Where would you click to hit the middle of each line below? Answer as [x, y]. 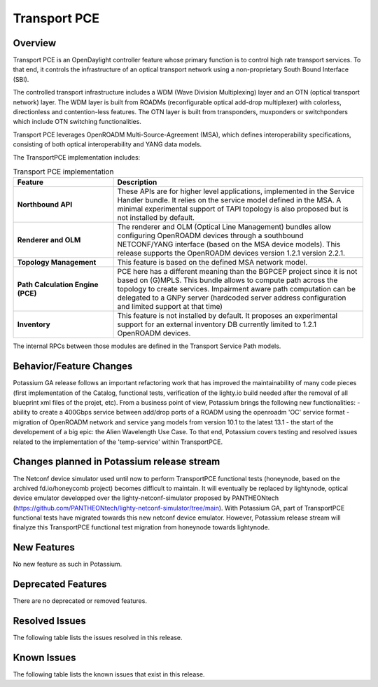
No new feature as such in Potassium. [68, 564]
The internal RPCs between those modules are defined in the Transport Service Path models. [147, 346]
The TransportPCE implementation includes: [77, 157]
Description [137, 182]
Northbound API [45, 204]
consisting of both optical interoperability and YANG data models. [107, 144]
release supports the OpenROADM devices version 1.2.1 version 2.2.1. [231, 254]
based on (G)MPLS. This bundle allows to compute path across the [227, 280]
